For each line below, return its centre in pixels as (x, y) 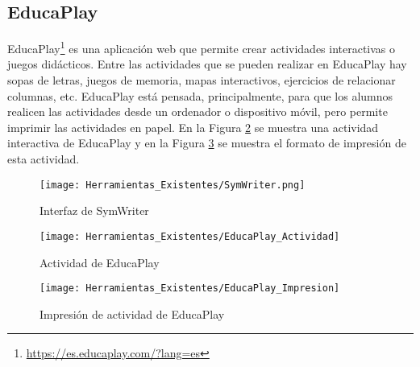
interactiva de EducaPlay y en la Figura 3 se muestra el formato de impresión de (207, 143)
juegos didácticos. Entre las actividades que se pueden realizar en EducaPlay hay (207, 64)
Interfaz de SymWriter (94, 210)
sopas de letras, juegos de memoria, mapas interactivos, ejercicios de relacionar (202, 80)
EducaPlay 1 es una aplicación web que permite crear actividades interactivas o (202, 47)
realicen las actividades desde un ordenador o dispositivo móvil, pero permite (198, 111)
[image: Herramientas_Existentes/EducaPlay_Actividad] (190, 236)
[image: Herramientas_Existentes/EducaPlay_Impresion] (190, 289)
